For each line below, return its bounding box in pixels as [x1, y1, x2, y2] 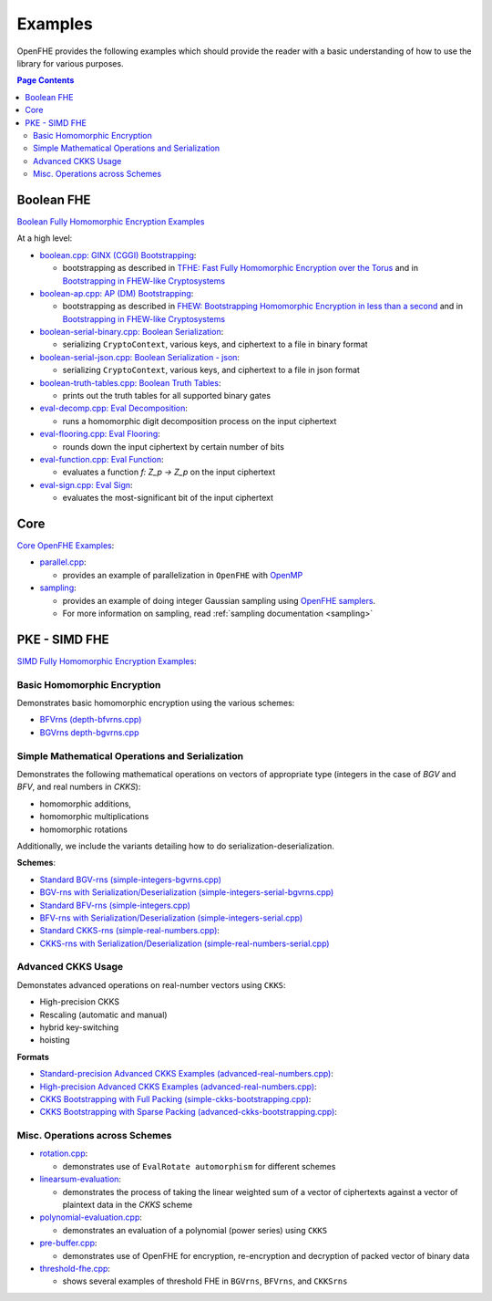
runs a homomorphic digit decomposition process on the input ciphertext [62, 415, 337, 426]
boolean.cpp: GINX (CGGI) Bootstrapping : [39, 249, 197, 260]
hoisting [39, 1035, 70, 1046]
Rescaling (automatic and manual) [39, 1009, 168, 1020]
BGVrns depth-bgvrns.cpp [39, 726, 139, 738]
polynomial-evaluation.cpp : [39, 1212, 143, 1223]
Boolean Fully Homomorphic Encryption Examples [16, 215, 205, 227]
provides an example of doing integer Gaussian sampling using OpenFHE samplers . [62, 595, 376, 606]
